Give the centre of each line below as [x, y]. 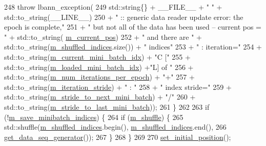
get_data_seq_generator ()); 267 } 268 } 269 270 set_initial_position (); [118, 137]
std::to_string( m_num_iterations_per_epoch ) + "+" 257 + [99, 77]
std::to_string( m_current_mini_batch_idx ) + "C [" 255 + [97, 56]
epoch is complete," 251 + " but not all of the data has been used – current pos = [133, 27]
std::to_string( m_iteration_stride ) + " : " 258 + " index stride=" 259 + [118, 87]
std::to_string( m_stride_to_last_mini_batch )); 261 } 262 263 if [107, 106]
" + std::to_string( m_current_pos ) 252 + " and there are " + [103, 36]
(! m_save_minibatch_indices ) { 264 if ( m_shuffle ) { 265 [94, 117]
